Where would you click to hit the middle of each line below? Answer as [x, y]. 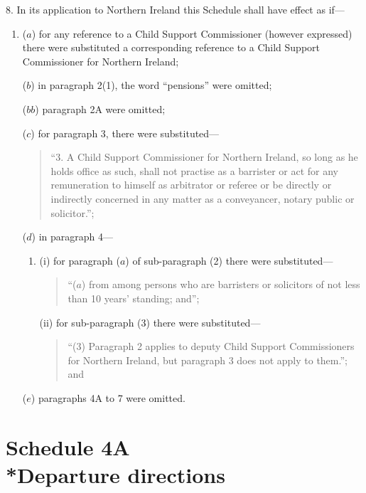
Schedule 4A [68, 446]
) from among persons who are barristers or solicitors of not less [221, 284]
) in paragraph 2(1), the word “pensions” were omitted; [151, 85]
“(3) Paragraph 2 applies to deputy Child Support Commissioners [211, 346]
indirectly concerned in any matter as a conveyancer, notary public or [203, 198]
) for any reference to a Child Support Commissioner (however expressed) [192, 33]
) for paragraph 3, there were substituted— [125, 133]
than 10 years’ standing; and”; [134, 298]
